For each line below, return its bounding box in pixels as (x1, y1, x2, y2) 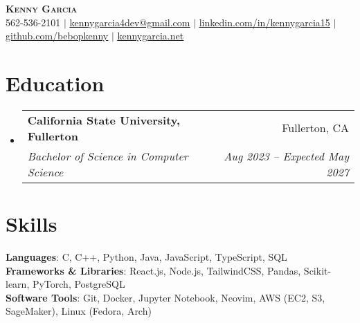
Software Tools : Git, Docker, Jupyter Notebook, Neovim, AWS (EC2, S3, (6, 290, 325, 304)
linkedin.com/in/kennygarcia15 (199, 15, 330, 29)
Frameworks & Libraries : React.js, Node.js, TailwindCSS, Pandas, (6, 263, 301, 277)
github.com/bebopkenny (6, 28, 109, 43)
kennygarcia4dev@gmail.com (69, 15, 190, 29)
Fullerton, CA (282, 120, 349, 136)
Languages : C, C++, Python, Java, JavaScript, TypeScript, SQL (6, 250, 287, 264)
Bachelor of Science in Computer (27, 147, 188, 164)
